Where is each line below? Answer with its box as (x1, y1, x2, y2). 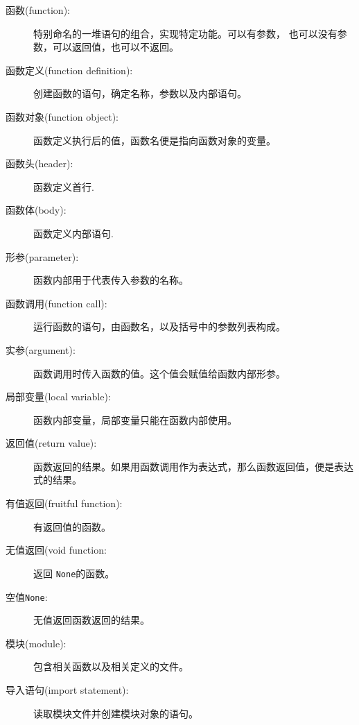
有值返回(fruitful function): (6, 496, 123, 511)
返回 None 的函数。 (33, 565, 115, 580)
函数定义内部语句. (33, 225, 114, 240)
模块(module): (6, 636, 67, 650)
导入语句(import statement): (6, 682, 129, 697)
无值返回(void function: (6, 543, 107, 557)
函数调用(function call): (6, 296, 107, 310)
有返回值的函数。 (33, 519, 111, 534)
